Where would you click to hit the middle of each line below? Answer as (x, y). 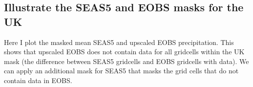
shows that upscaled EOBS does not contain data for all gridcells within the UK (124, 52)
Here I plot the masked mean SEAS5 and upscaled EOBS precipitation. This (119, 42)
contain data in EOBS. (38, 80)
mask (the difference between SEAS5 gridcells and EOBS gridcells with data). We (126, 61)
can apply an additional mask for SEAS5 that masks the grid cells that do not (121, 71)
